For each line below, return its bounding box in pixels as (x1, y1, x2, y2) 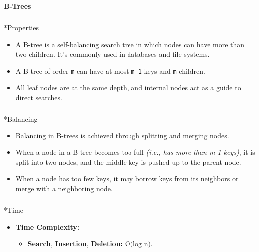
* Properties (4, 22, 39, 32)
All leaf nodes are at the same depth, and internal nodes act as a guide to (15, 82, 241, 93)
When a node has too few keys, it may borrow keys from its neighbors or (15, 173, 239, 184)
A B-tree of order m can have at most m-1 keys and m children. (15, 65, 205, 76)
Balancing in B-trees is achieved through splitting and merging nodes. (15, 130, 229, 140)
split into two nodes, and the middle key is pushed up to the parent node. (15, 156, 241, 167)
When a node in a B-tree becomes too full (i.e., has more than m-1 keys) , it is (15, 147, 255, 157)
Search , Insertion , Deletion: (27, 238, 123, 249)
